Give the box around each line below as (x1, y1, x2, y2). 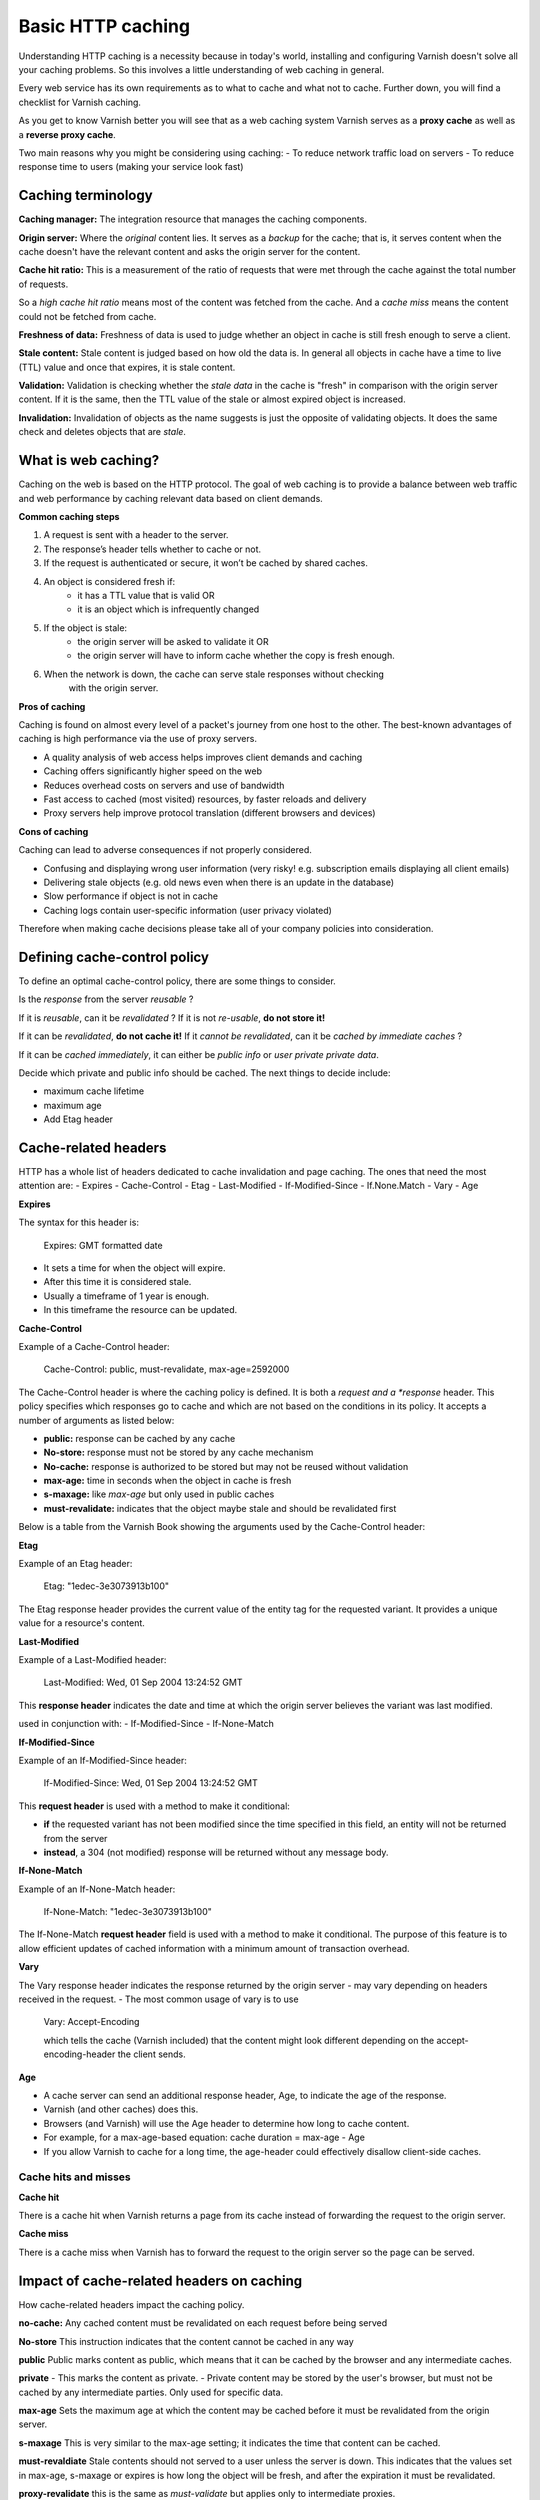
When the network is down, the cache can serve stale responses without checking (43, 668, 385, 680)
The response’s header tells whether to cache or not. (43, 543, 262, 555)
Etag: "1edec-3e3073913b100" (43, 1580, 170, 1592)
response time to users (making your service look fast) (18, 161, 244, 173)
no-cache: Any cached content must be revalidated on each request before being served (18, 2317, 388, 2329)
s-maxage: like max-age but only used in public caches (43, 1488, 275, 1500)
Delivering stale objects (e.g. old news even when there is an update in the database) (43, 876, 395, 888)
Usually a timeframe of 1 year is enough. (43, 1290, 210, 1302)
